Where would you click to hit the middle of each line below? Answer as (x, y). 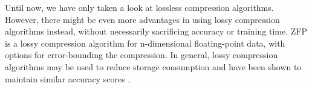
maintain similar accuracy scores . (68, 78)
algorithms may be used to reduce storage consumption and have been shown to (153, 66)
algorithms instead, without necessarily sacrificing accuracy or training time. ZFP (156, 31)
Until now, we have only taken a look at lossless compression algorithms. (139, 7)
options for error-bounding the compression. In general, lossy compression (141, 55)
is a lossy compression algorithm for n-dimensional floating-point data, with (145, 43)
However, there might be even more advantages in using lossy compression (142, 19)
